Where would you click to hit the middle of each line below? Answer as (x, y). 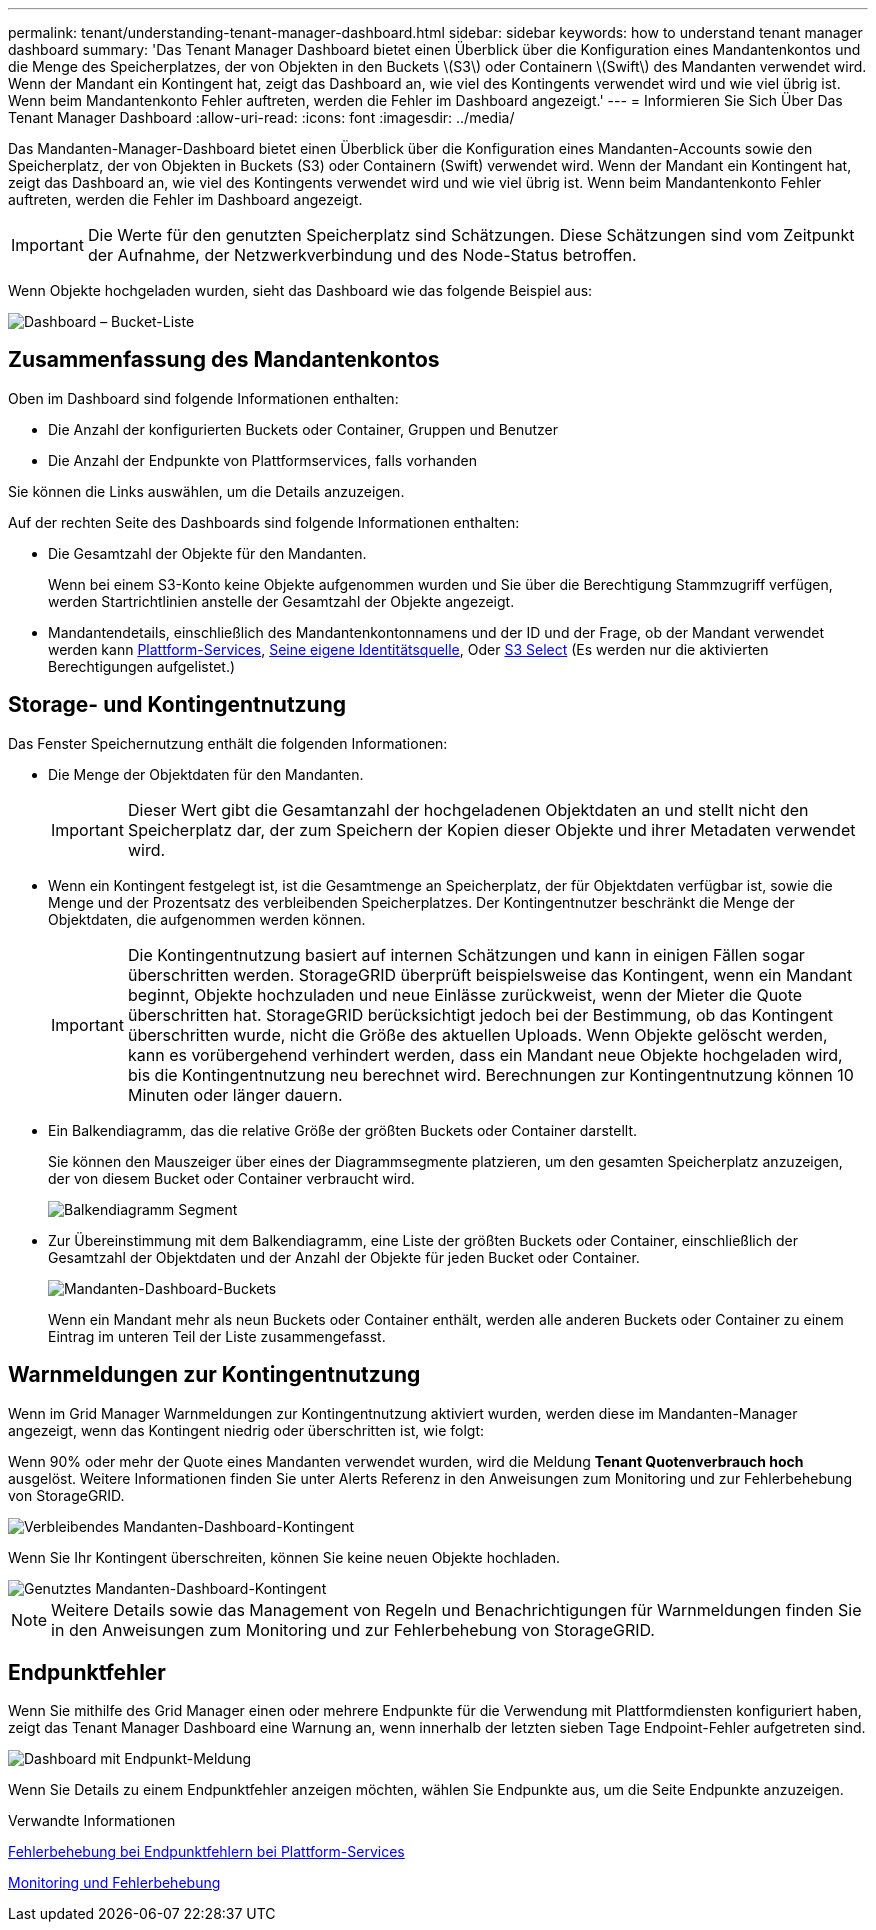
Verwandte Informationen (92, 1821)
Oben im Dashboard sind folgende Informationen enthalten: (203, 398)
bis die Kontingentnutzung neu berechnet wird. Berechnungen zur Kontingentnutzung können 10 (490, 1074)
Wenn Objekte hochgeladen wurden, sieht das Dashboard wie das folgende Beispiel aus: (300, 290)
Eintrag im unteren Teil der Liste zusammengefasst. (217, 1336)
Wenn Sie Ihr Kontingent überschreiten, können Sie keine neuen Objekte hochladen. (284, 1557)
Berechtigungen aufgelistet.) (142, 666)
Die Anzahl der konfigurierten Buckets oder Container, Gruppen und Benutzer (303, 429)
